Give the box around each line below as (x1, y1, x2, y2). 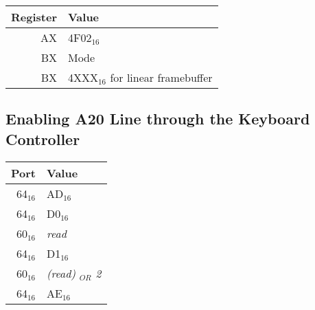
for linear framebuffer (110, 69, 213, 85)
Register (11, 9, 57, 25)
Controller (5, 128, 80, 149)
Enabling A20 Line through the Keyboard (5, 108, 310, 129)
